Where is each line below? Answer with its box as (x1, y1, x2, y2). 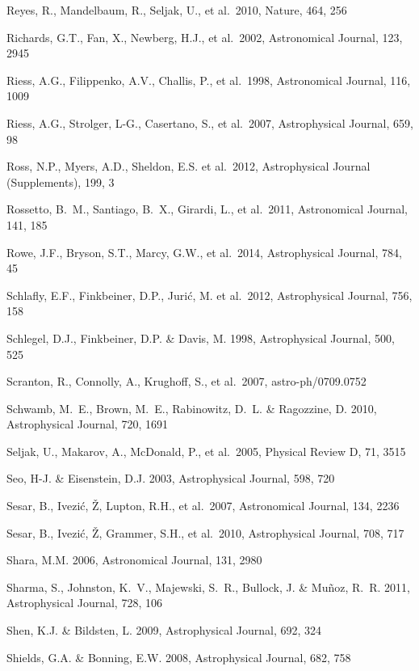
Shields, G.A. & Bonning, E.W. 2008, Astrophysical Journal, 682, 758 (6, 648, 351, 665)
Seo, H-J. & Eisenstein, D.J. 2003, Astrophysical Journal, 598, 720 (6, 470, 335, 487)
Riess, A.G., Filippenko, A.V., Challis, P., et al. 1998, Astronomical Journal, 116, (6, 71, 411, 88)
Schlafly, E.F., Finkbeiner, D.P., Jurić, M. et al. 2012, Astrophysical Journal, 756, (6, 286, 413, 303)
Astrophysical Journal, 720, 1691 (6, 416, 168, 433)
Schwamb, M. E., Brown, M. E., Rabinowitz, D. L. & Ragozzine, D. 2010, (6, 399, 377, 416)
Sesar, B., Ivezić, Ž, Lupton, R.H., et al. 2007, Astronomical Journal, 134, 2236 (6, 497, 400, 514)
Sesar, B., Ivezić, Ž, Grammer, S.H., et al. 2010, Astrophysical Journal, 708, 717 (6, 524, 404, 541)
